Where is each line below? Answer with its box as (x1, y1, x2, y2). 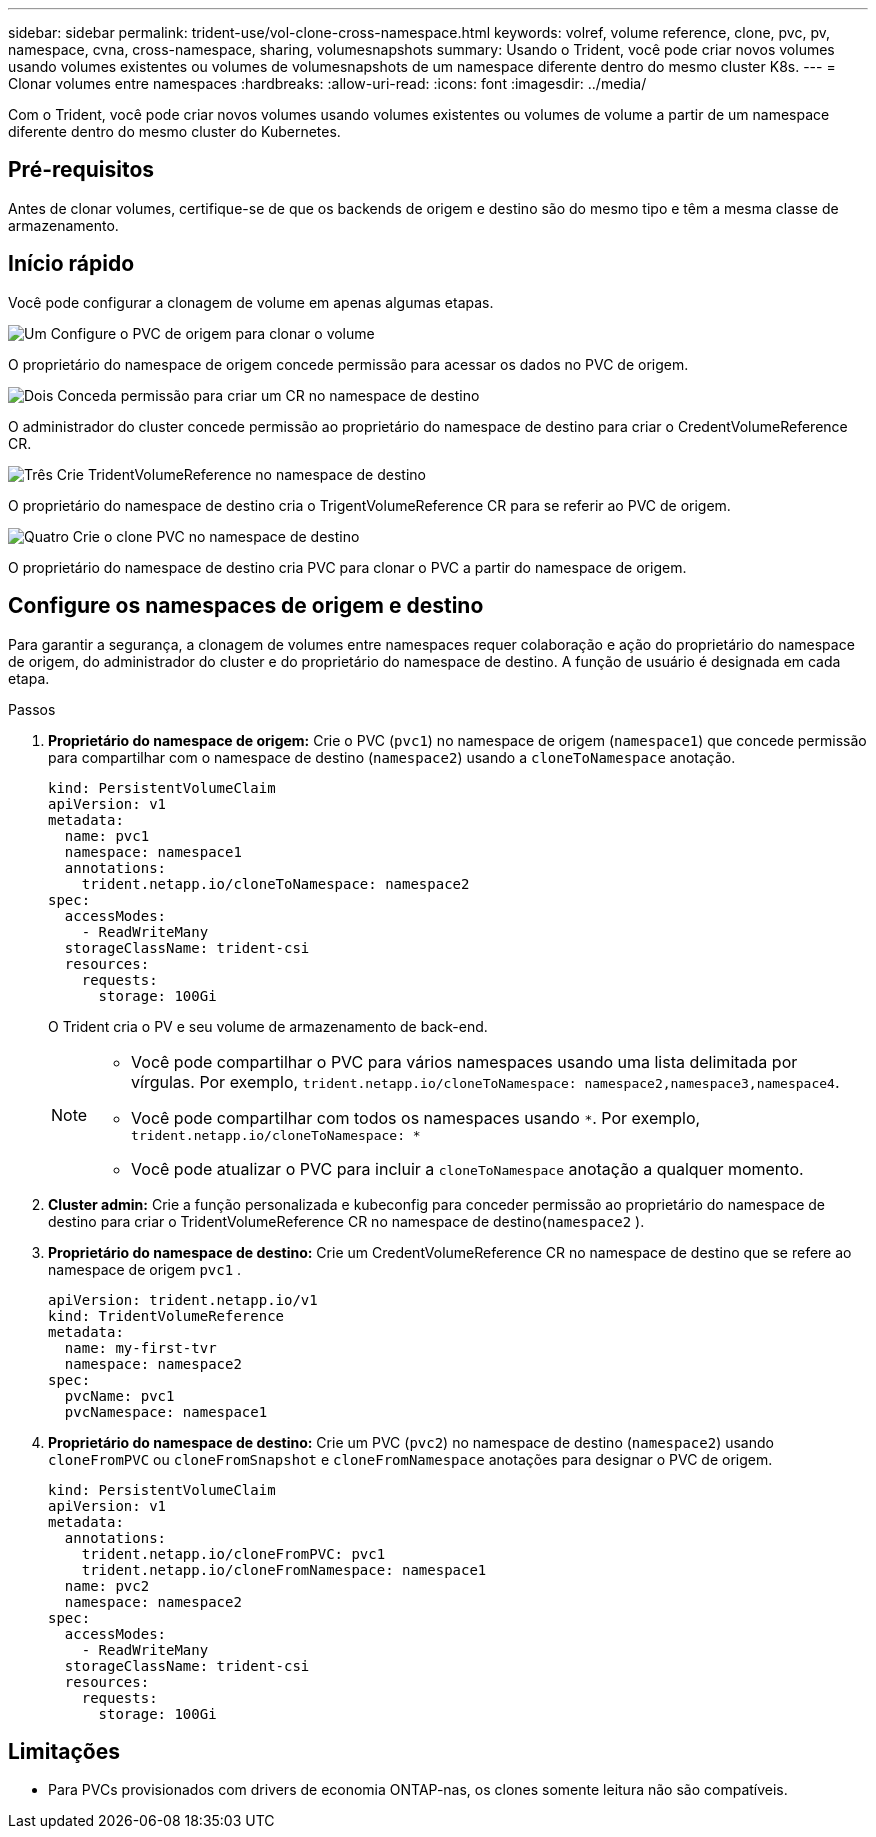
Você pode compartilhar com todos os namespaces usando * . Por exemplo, (131, 1107, 701, 1128)
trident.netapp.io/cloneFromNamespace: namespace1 (81, 1561, 487, 1578)
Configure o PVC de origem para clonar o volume (50, 324, 375, 342)
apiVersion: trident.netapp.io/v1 (48, 1291, 318, 1308)
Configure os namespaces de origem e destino (8, 593, 484, 619)
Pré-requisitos (8, 157, 155, 183)
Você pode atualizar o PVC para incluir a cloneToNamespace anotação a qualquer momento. (131, 1158, 804, 1179)
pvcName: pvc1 (64, 1387, 175, 1404)
